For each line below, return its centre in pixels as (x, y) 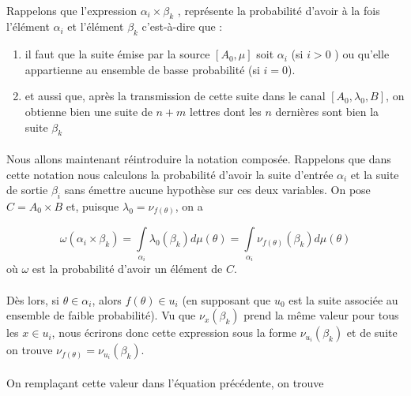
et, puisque (92, 205)
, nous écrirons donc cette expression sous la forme (174, 332)
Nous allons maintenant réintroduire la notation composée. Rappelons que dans (199, 158)
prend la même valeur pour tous (321, 315)
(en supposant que (226, 299)
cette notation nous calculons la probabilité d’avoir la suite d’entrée (170, 174)
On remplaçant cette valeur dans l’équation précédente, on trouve (165, 382)
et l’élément (96, 26)
